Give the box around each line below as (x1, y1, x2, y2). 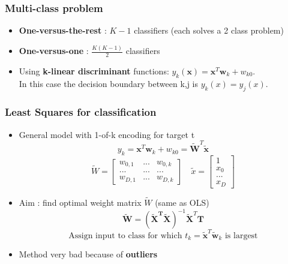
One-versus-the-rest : (19, 24, 107, 37)
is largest (224, 231, 258, 240)
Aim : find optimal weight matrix (19, 196, 142, 209)
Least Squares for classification (5, 104, 157, 119)
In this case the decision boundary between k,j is (19, 77, 199, 89)
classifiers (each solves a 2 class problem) (134, 24, 284, 37)
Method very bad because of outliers (19, 248, 158, 260)
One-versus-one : (19, 44, 89, 57)
